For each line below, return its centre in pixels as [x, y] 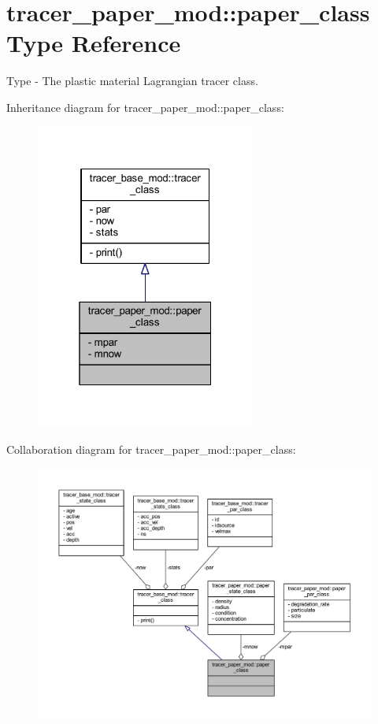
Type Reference [94, 43]
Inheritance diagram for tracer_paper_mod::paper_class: [145, 107]
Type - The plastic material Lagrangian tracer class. [132, 81]
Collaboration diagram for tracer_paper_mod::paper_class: [151, 449]
